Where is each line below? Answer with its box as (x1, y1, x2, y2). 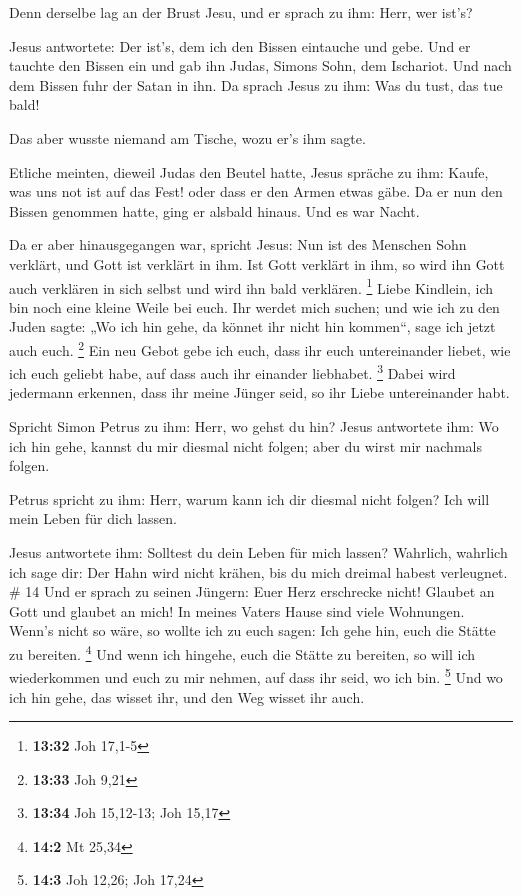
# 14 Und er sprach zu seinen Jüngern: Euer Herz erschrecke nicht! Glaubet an (9, 581, 495, 602)
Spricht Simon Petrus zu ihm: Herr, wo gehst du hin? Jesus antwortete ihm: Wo (9, 416, 499, 437)
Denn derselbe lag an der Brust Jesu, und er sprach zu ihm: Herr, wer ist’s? (9, 2, 473, 22)
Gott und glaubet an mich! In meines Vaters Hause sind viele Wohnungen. (9, 600, 465, 621)
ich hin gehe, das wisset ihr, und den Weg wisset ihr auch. (9, 686, 365, 707)
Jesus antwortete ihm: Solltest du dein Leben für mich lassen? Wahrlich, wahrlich (9, 542, 508, 563)
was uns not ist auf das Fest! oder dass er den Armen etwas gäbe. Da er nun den (9, 181, 503, 202)
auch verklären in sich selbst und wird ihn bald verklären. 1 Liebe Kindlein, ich (9, 274, 494, 298)
